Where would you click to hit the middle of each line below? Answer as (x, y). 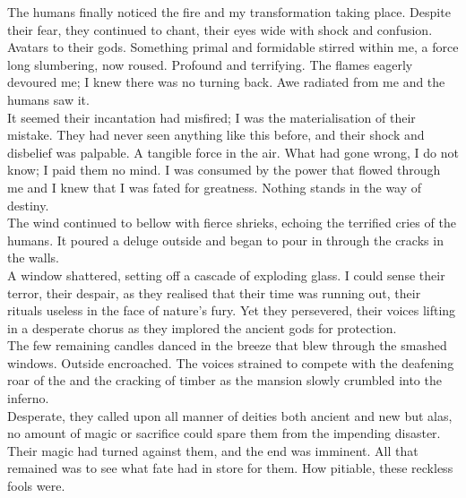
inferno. (28, 398)
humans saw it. (48, 99)
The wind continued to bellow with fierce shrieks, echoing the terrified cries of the (232, 223)
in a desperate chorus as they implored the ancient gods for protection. (202, 327)
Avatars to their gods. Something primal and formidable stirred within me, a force (233, 47)
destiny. (28, 205)
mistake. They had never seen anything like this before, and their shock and (216, 135)
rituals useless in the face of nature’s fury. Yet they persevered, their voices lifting (232, 310)
